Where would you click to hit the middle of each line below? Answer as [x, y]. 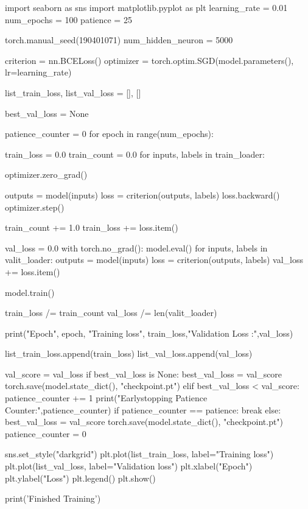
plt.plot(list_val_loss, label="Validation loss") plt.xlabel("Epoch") [129, 466]
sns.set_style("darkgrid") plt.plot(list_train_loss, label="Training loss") [139, 454]
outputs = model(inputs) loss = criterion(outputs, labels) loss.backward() [142, 195]
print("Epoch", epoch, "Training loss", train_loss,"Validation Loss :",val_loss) [149, 333]
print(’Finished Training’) [53, 498]
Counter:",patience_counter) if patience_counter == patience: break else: [143, 409]
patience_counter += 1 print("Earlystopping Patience [106, 398]
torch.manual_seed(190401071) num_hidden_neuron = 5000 [119, 40]
